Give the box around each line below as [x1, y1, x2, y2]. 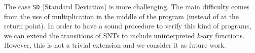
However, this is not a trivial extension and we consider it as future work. [4, 40, 226, 50]
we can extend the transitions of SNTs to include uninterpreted [4, 30, 195, 40]
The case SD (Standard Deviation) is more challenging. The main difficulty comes [4, 1, 250, 11]
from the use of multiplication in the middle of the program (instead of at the [4, 11, 239, 21]
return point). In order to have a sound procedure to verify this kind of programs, [4, 21, 252, 31]
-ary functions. [200, 30, 245, 40]
